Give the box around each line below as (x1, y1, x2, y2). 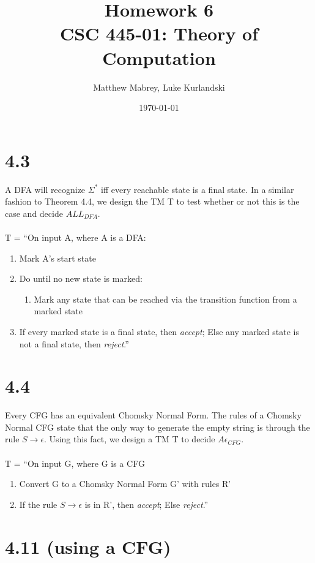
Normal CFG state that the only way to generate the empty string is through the (5, 420, 310, 433)
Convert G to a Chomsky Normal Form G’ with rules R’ (19, 477, 231, 490)
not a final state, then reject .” (19, 337, 129, 350)
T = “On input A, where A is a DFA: (5, 231, 146, 243)
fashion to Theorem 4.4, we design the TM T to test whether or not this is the (5, 195, 300, 208)
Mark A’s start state (19, 251, 96, 264)
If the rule (19, 497, 57, 510)
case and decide (5, 206, 63, 219)
